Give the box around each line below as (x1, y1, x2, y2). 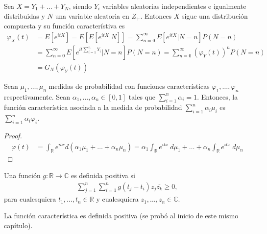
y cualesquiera (96, 194, 139, 204)
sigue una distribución (182, 10, 248, 21)
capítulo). (4, 220, 33, 230)
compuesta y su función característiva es (4, 21, 125, 31)
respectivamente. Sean (4, 91, 71, 102)
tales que (128, 91, 155, 102)
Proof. (4, 130, 22, 140)
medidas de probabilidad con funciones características (49, 80, 210, 91)
